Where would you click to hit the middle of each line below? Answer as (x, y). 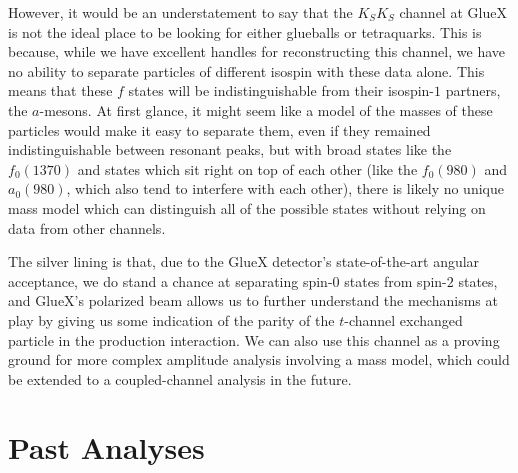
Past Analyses (106, 447)
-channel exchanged (403, 319)
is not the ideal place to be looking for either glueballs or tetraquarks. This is (245, 31)
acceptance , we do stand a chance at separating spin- (170, 280)
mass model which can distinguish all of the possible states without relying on (247, 207)
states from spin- (395, 280)
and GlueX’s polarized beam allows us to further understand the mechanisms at (253, 300)
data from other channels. (87, 227)
